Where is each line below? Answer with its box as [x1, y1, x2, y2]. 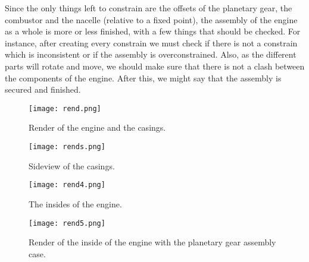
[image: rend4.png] [29, 181, 105, 190]
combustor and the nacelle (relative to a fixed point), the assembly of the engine [5, 13, 298, 26]
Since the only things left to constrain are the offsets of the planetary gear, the [5, 2, 292, 14]
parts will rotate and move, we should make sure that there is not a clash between [5, 59, 305, 72]
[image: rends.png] [29, 143, 105, 151]
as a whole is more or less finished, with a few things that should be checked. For [5, 25, 301, 37]
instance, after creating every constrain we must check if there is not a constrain [5, 36, 298, 49]
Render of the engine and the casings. [29, 121, 166, 134]
